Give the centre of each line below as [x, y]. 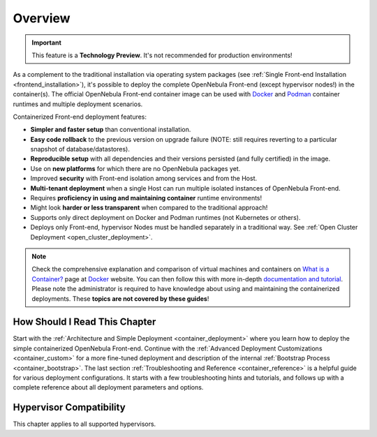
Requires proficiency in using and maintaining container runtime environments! [146, 198]
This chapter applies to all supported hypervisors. [84, 424]
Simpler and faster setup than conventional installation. [111, 130]
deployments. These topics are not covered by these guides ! [120, 298]
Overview [42, 18]
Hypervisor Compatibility [69, 407]
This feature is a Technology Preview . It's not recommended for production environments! [162, 55]
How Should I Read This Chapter [84, 322]
